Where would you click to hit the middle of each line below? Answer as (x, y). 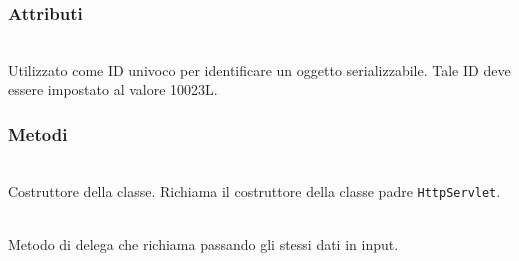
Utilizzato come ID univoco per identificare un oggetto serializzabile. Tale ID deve (259, 69)
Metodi (38, 133)
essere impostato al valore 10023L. (113, 89)
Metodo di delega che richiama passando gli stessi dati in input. (203, 244)
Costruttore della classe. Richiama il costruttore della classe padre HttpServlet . (254, 190)
